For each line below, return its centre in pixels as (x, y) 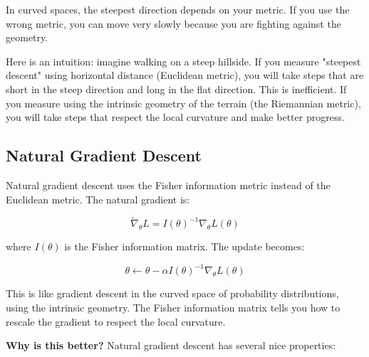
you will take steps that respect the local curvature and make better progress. (175, 117)
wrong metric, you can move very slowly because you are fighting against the (173, 23)
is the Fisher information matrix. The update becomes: (184, 246)
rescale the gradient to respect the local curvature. (116, 321)
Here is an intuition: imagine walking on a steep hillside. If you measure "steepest (183, 61)
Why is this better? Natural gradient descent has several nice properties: (171, 345)
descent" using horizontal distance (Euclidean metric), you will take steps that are (185, 75)
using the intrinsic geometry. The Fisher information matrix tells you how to (173, 308)
